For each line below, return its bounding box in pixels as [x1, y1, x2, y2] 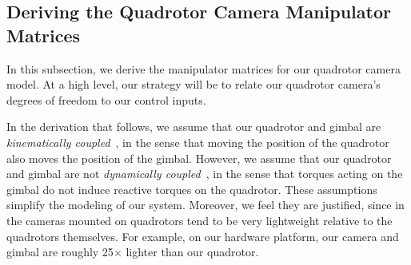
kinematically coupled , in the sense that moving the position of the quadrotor [6, 133, 389, 150]
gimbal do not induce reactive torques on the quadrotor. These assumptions [6, 180, 377, 197]
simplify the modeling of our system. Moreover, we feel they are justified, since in [6, 196, 405, 213]
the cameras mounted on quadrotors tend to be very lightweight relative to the [6, 212, 393, 228]
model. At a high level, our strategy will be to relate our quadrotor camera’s [6, 76, 381, 93]
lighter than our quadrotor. [126, 243, 259, 260]
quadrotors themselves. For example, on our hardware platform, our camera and [6, 227, 399, 244]
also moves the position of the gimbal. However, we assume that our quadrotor [6, 149, 392, 166]
